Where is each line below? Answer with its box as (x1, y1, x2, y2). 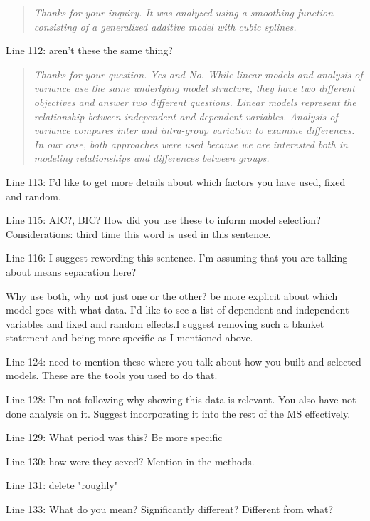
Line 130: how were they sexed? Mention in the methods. (6, 453, 255, 468)
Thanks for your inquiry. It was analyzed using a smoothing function (33, 5, 334, 19)
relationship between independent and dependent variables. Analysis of (33, 108, 338, 123)
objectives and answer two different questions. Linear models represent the (33, 94, 356, 109)
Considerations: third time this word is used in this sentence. (6, 226, 271, 241)
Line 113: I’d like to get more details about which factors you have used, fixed (6, 174, 346, 189)
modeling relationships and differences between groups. (33, 150, 270, 165)
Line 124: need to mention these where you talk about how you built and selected (6, 354, 361, 368)
